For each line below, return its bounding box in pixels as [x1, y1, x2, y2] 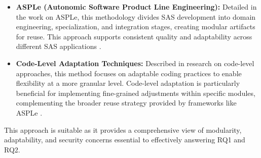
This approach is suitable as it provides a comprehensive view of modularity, [4, 124, 242, 135]
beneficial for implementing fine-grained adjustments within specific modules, [16, 87, 255, 98]
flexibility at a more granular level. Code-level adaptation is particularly [16, 78, 240, 88]
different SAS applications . [16, 41, 101, 51]
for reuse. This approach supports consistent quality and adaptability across [16, 31, 252, 41]
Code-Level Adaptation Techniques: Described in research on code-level [16, 58, 254, 68]
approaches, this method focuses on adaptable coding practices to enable [16, 68, 242, 78]
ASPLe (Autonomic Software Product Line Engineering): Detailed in [16, 2, 257, 12]
